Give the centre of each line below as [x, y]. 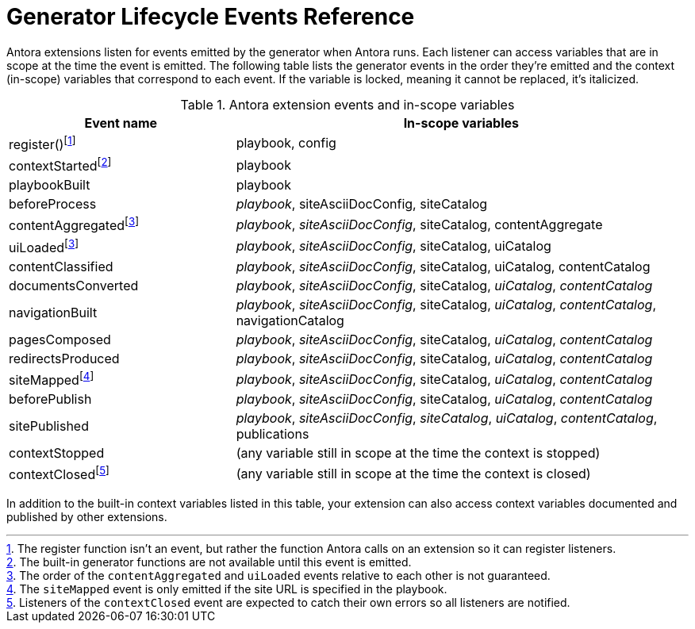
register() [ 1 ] [42, 143]
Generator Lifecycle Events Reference [211, 17]
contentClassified [61, 267]
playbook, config [286, 143]
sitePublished [49, 426]
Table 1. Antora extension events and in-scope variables [347, 104]
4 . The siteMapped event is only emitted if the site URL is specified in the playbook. [227, 589]
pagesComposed [60, 340]
